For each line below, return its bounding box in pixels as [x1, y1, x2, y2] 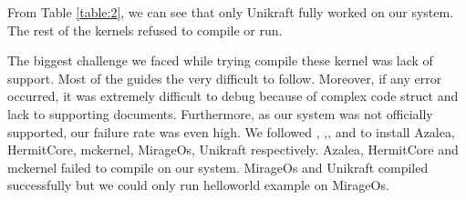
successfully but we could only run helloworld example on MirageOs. [7, 175, 389, 195]
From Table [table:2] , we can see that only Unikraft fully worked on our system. [7, 3, 454, 21]
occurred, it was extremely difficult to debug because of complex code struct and [7, 86, 459, 105]
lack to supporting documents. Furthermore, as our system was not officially [7, 104, 433, 123]
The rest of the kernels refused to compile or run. [7, 20, 283, 39]
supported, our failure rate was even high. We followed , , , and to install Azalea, [7, 122, 455, 141]
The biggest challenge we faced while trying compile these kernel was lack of [7, 51, 433, 70]
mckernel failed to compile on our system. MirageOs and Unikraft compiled [7, 157, 429, 176]
